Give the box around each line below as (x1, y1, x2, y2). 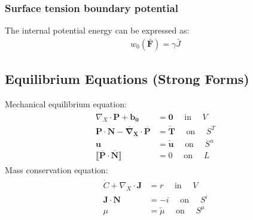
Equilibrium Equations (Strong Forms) (5, 70, 249, 88)
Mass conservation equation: (5, 163, 108, 176)
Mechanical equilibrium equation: (5, 98, 127, 110)
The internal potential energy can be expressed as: (5, 24, 190, 37)
